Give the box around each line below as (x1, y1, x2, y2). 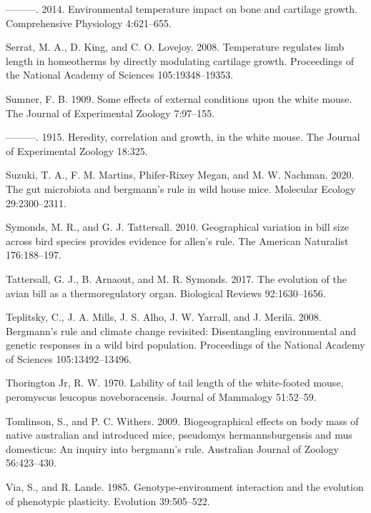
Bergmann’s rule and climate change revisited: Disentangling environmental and (6, 323, 357, 338)
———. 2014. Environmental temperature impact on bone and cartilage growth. (6, 1, 357, 16)
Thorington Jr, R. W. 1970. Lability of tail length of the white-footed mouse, (6, 375, 344, 390)
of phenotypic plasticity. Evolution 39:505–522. (6, 493, 210, 508)
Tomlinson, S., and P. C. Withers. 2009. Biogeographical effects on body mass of (6, 413, 359, 428)
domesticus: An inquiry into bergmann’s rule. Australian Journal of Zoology (6, 441, 339, 456)
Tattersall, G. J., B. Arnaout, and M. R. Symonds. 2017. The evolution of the (6, 271, 347, 286)
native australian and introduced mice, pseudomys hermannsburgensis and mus (6, 427, 352, 442)
